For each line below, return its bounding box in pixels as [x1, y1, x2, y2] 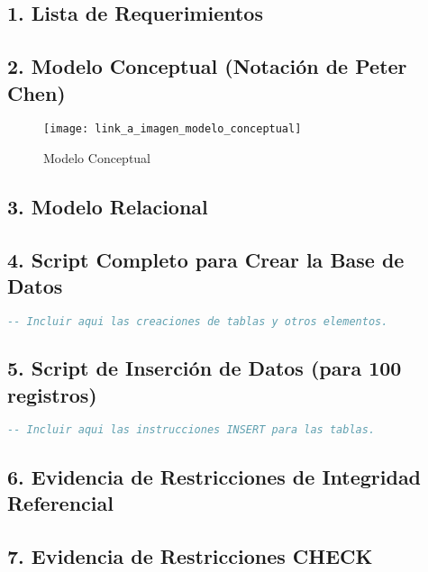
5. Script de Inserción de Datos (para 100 [7, 354, 402, 382]
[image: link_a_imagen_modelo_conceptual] [43, 123, 302, 136]
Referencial [7, 489, 114, 517]
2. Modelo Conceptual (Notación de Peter [7, 52, 407, 80]
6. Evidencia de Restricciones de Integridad [7, 462, 422, 490]
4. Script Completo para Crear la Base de [7, 245, 405, 273]
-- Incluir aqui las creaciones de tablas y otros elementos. [7, 315, 388, 328]
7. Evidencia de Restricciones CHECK [7, 541, 373, 569]
